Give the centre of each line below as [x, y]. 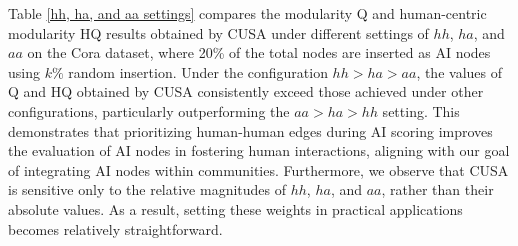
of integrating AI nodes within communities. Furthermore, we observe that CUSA [258, 169]
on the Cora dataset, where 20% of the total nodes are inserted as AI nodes [259, 52]
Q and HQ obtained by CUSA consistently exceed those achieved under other [246, 91]
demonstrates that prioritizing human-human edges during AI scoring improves [250, 130]
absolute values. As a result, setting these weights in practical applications [235, 208]
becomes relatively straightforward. [115, 228]
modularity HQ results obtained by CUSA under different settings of [218, 32]
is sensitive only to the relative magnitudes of [147, 189]
